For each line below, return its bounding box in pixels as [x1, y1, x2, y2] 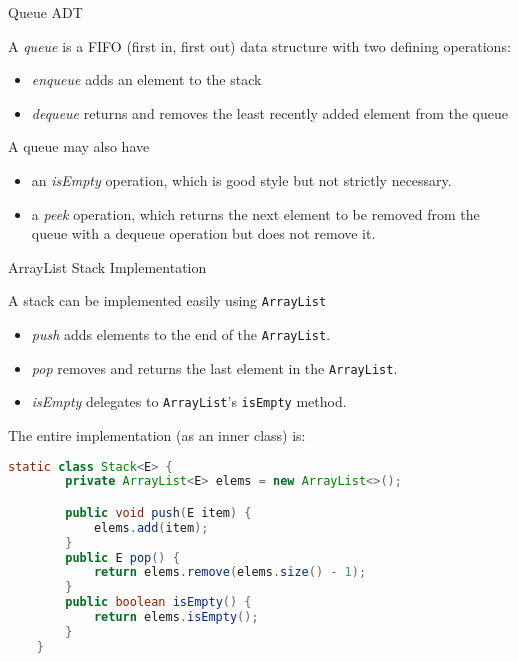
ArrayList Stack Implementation [8, 256, 207, 277]
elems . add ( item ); [93, 520, 209, 535]
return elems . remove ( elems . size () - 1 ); [93, 565, 367, 580]
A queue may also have [8, 136, 150, 157]
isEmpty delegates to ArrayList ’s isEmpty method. [31, 391, 347, 412]
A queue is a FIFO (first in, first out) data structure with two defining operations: [8, 35, 511, 56]
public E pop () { [65, 550, 180, 565]
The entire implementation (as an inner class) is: [8, 424, 306, 445]
